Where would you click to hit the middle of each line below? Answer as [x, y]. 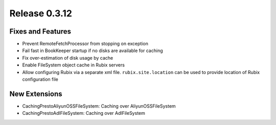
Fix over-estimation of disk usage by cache [68, 58]
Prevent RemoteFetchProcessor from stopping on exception [85, 44]
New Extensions [36, 94]
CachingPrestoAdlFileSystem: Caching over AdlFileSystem [84, 113]
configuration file [40, 80]
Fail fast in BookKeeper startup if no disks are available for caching [93, 51]
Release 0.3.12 [41, 13]
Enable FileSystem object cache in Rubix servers [74, 65]
